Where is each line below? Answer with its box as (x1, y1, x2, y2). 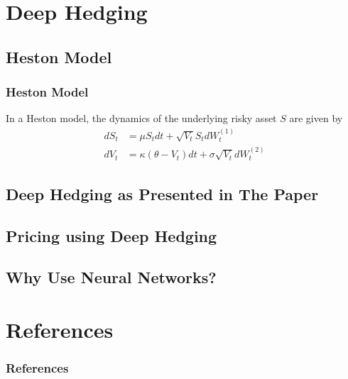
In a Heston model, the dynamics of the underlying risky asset (6, 111, 277, 126)
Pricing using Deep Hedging (6, 224, 217, 246)
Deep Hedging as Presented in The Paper (6, 182, 319, 204)
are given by (289, 111, 343, 126)
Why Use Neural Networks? (6, 266, 217, 288)
